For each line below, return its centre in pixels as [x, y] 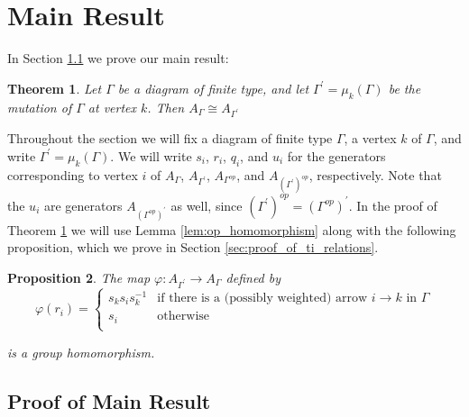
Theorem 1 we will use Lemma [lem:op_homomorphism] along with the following [232, 229]
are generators [83, 205]
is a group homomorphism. [81, 352]
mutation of [40, 107]
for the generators [336, 155]
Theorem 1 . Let [55, 88]
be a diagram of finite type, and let [213, 88]
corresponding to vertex [73, 174]
